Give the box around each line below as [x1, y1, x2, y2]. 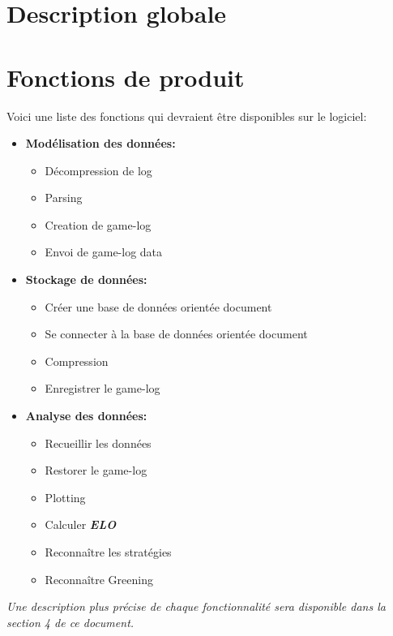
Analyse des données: [25, 407, 147, 424]
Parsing [45, 189, 83, 206]
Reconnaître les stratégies [45, 544, 172, 560]
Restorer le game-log [45, 462, 147, 479]
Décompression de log [45, 161, 152, 178]
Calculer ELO [45, 516, 117, 533]
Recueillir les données [45, 434, 152, 451]
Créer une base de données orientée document [45, 298, 272, 315]
